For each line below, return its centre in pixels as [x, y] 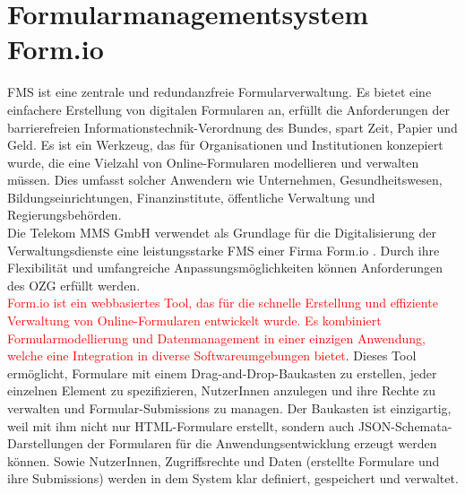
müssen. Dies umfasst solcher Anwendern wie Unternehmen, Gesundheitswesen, [225, 180]
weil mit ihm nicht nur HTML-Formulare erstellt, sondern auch [181, 425]
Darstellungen [45, 443]
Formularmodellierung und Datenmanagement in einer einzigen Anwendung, [216, 338]
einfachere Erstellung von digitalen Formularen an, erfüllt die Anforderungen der [228, 109]
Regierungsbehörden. [65, 215]
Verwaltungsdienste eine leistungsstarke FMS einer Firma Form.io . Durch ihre [224, 250]
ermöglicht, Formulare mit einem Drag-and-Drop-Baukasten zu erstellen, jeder [222, 373]
